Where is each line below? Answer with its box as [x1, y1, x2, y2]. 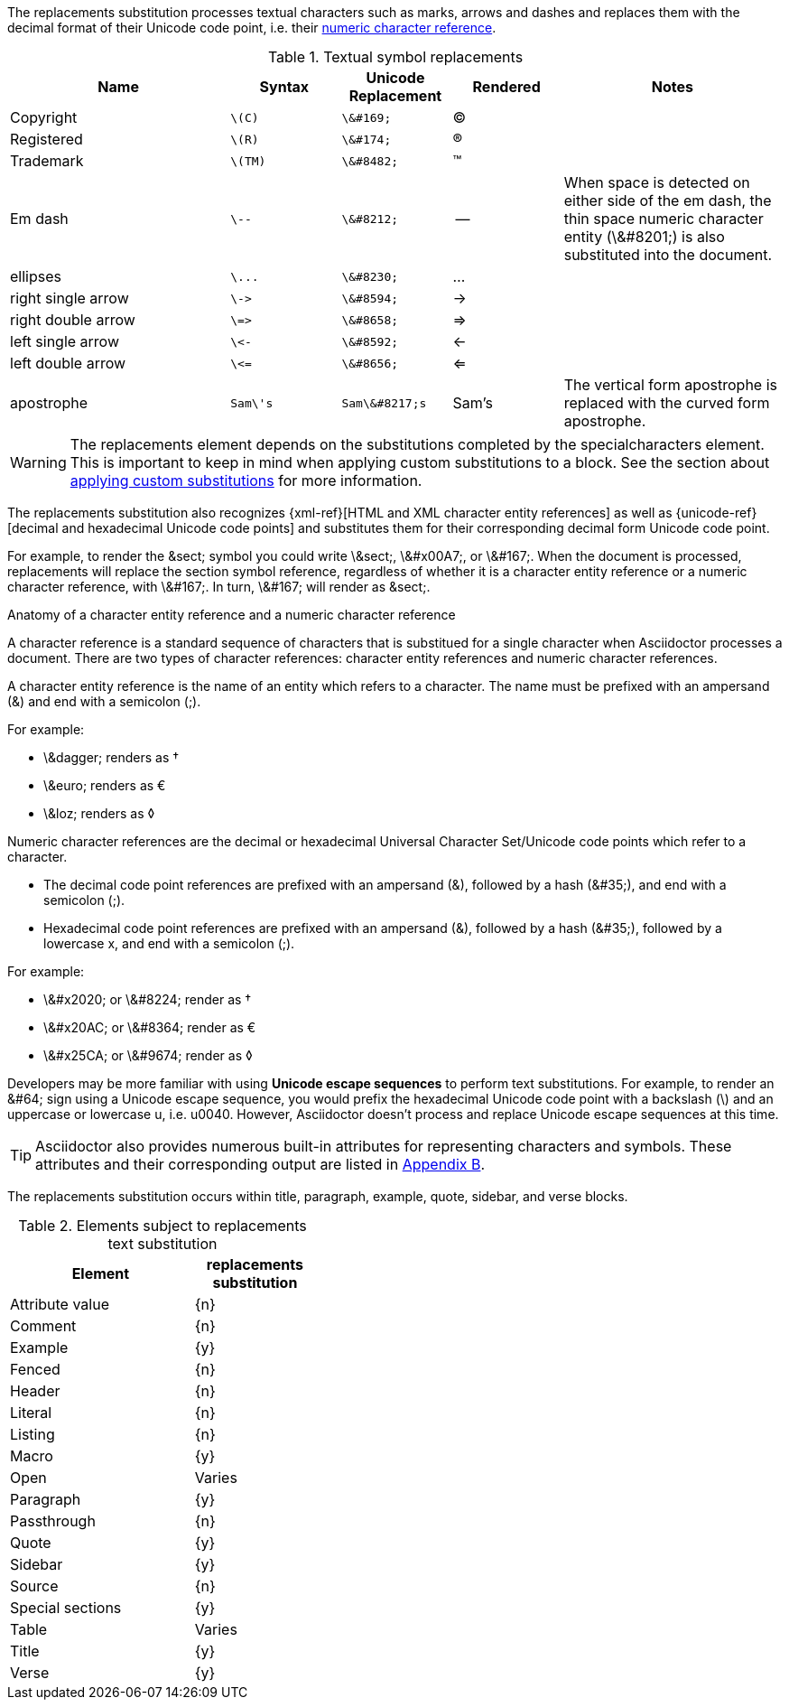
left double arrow [10, 354, 126, 372]
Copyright [10, 108, 78, 126]
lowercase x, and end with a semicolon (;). [43, 936, 295, 951]
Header [10, 1382, 60, 1400]
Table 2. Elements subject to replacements [18, 1217, 307, 1235]
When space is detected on [563, 173, 750, 191]
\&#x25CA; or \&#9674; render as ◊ [43, 1048, 253, 1063]
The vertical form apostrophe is [563, 376, 778, 394]
